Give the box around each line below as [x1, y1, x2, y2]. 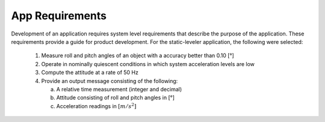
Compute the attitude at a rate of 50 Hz [41, 69, 138, 76]
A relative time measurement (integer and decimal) [56, 85, 182, 93]
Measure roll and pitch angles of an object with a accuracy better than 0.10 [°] [41, 52, 234, 59]
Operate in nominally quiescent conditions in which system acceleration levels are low [41, 60, 255, 67]
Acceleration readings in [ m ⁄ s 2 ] [56, 102, 137, 109]
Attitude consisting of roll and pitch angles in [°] [56, 94, 175, 102]
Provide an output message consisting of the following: [41, 77, 178, 84]
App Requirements [11, 9, 107, 22]
